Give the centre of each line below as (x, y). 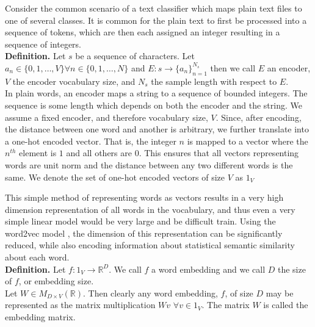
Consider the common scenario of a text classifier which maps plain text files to (154, 8)
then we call (233, 67)
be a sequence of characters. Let (135, 56)
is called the (286, 305)
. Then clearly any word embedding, (150, 293)
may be (280, 293)
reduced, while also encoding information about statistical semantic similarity (150, 245)
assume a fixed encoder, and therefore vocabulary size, (107, 117)
